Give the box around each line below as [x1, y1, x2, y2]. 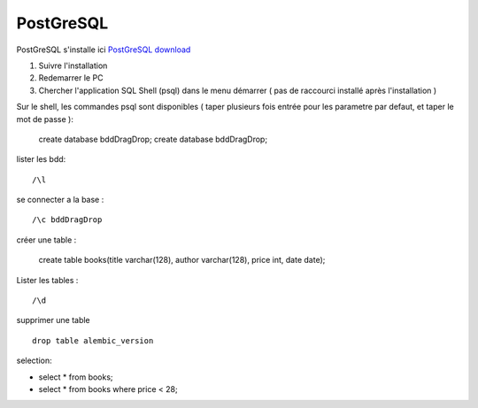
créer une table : [16, 235, 77, 245]
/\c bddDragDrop [32, 215, 103, 225]
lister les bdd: [16, 154, 66, 165]
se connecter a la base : [16, 195, 104, 205]
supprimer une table [16, 315, 90, 326]
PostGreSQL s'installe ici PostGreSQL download [16, 44, 191, 55]
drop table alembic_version [32, 335, 154, 345]
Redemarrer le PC [38, 73, 104, 83]
